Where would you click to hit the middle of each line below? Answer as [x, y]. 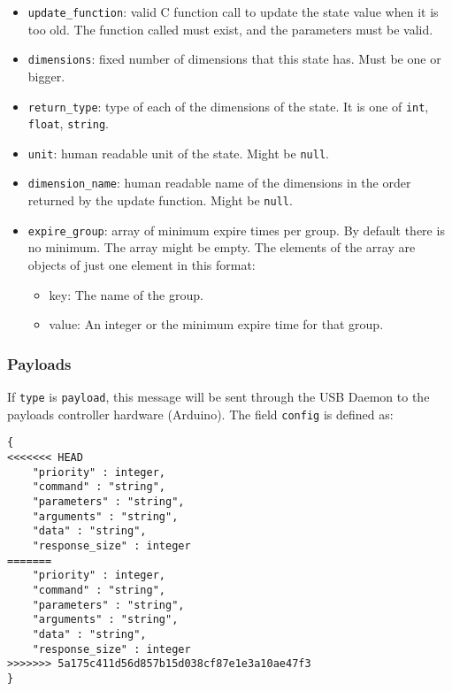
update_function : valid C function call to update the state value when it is [233, 12]
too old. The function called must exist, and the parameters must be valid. [230, 29]
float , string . [69, 123]
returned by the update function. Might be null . [160, 200]
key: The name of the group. [126, 294]
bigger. [46, 76]
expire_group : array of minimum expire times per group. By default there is [236, 230]
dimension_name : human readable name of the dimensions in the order [219, 183]
